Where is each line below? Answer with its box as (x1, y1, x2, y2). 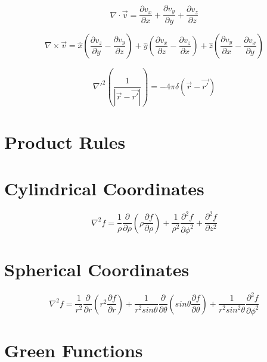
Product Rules (4, 129, 126, 154)
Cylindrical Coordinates (4, 176, 204, 200)
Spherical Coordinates (4, 257, 190, 282)
